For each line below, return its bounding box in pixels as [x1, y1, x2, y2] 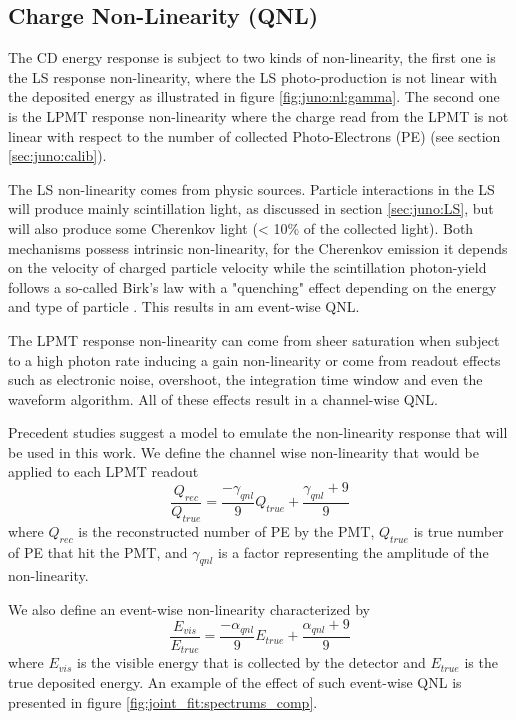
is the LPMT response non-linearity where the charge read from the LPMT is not [8, 105, 509, 126]
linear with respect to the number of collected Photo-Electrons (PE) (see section [8, 125, 501, 146]
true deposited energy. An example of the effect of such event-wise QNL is [8, 672, 462, 693]
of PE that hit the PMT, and [8, 541, 188, 562]
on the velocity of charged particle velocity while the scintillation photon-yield [8, 257, 487, 278]
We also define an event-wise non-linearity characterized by [8, 598, 370, 619]
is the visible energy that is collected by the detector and [77, 652, 426, 673]
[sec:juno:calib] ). [8, 145, 107, 166]
